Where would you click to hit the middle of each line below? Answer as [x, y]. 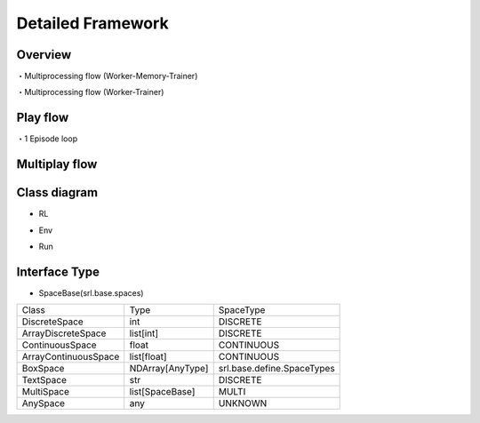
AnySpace [44, 403]
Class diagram [57, 192]
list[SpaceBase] [162, 392]
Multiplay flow [57, 164]
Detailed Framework [92, 23]
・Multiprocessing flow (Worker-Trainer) [90, 92]
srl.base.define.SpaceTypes [276, 369]
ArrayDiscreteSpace [64, 333]
